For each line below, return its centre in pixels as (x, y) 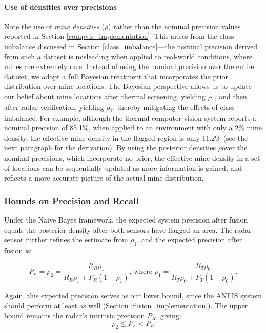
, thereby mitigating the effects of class (174, 107)
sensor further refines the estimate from (66, 240)
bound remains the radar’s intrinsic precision (75, 315)
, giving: (169, 315)
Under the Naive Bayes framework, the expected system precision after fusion (126, 219)
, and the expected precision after (190, 240)
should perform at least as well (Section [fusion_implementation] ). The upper (126, 305)
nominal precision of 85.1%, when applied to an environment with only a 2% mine (133, 128)
